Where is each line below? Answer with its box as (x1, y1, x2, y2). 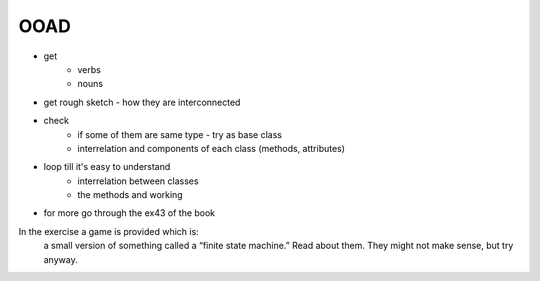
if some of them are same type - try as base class (77, 128, 282, 140)
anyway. (43, 253, 79, 265)
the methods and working (77, 189, 184, 201)
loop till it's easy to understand (43, 161, 171, 173)
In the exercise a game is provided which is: (18, 225, 199, 237)
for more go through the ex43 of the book (43, 207, 216, 219)
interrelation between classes (77, 175, 199, 187)
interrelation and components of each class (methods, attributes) (77, 142, 345, 154)
